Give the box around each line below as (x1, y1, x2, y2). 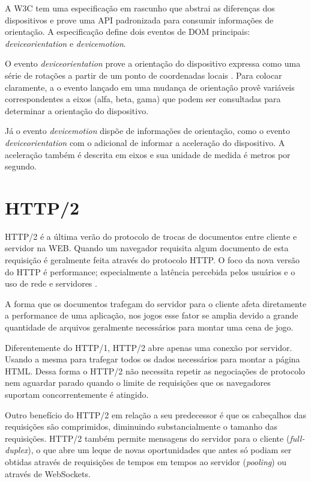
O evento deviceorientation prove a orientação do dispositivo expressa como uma (5, 57, 301, 70)
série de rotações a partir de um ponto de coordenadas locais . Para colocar (5, 69, 282, 81)
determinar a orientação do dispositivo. (5, 104, 149, 117)
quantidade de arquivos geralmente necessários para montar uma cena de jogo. (5, 321, 294, 333)
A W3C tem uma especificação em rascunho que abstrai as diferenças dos (5, 2, 275, 14)
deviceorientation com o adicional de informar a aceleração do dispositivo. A (5, 136, 285, 148)
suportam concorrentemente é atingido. (5, 388, 149, 400)
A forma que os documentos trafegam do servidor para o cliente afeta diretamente (5, 297, 307, 310)
